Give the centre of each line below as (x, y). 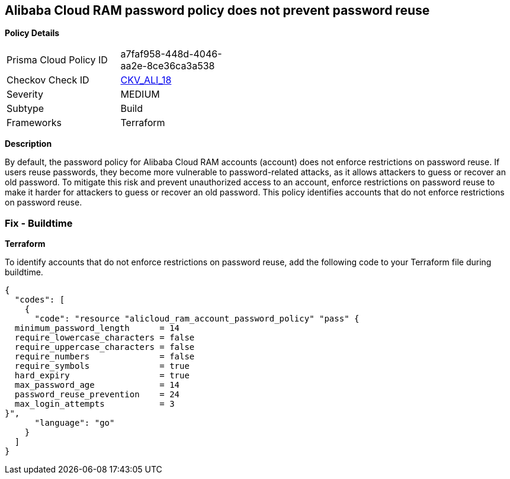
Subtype (25, 109)
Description (28, 144)
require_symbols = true (102, 366)
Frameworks (34, 123)
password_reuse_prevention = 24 (97, 395)
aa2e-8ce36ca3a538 (168, 66)
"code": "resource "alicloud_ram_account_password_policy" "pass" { (197, 319)
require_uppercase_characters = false (105, 347)
